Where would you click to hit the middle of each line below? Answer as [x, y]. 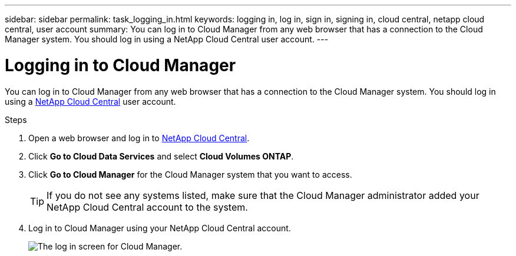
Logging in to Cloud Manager [120, 65]
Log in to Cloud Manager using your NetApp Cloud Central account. [160, 228]
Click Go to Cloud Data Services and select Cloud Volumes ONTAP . [161, 156]
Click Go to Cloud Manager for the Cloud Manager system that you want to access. [190, 174]
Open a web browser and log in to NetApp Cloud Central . [139, 138]
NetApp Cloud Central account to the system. [147, 207]
